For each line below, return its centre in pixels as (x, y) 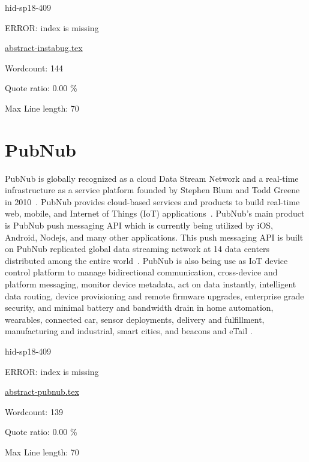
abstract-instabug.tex (44, 48)
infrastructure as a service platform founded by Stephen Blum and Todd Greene (152, 190)
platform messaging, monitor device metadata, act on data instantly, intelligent (151, 284)
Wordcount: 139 (34, 411)
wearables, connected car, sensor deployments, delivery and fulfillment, (135, 319)
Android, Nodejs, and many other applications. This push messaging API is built (154, 237)
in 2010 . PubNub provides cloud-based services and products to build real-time (152, 201)
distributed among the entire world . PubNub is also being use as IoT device (146, 260)
